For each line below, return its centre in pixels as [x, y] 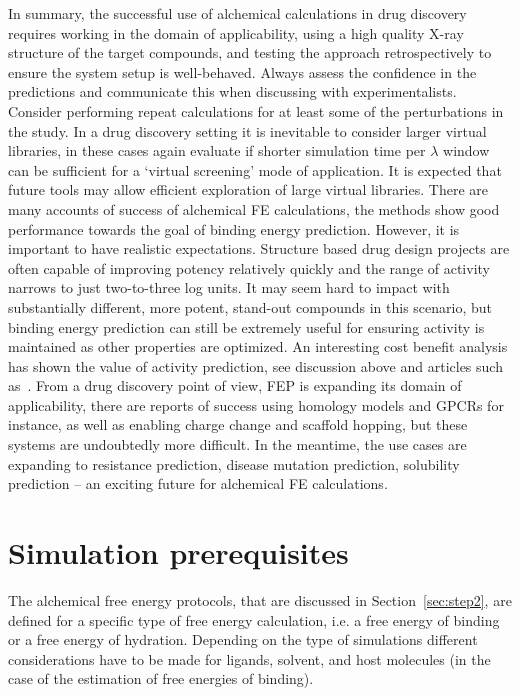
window [466, 150]
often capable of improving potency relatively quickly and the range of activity [249, 267]
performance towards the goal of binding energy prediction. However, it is [234, 228]
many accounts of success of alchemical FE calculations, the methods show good [254, 208]
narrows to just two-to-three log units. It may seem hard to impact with [229, 287]
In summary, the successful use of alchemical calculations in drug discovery [237, 13]
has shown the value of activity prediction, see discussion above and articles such [255, 365]
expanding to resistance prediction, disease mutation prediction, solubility [234, 463]
